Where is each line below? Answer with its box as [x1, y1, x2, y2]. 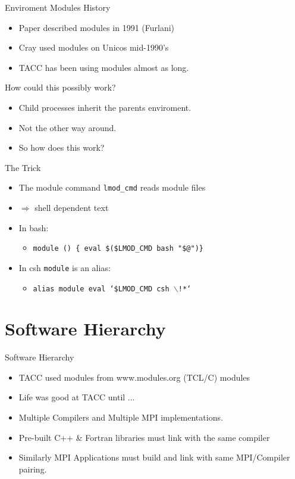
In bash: [18, 221, 49, 234]
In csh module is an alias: [18, 261, 111, 273]
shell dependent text [34, 201, 109, 213]
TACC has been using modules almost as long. [18, 61, 189, 73]
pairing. [18, 462, 47, 475]
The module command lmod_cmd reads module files [18, 181, 206, 194]
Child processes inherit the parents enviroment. [18, 101, 192, 113]
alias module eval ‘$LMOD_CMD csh [33, 284, 170, 293]
